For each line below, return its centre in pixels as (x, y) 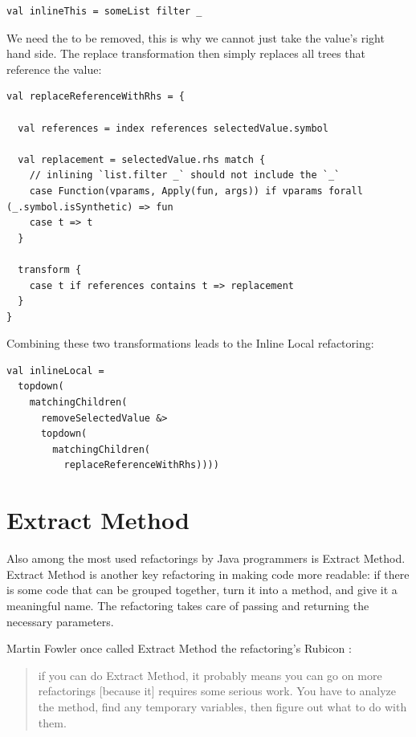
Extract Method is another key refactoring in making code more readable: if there (208, 574)
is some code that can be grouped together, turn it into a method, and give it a (202, 590)
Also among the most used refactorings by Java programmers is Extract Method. (206, 558)
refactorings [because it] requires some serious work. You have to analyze (217, 691)
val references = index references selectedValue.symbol (173, 128)
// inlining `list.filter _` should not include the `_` (185, 175)
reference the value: (54, 69)
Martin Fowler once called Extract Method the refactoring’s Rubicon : (179, 648)
